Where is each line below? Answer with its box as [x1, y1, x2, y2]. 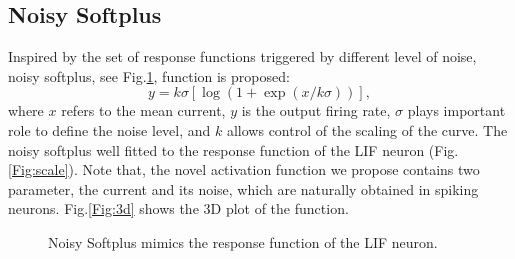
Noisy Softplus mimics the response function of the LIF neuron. [48, 231, 438, 252]
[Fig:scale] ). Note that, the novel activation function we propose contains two [8, 159, 480, 180]
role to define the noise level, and [8, 119, 211, 140]
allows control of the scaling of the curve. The [226, 119, 508, 140]
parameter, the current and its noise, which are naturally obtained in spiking [8, 178, 479, 199]
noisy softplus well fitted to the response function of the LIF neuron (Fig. [8, 139, 459, 160]
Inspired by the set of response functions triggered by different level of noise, [8, 46, 477, 67]
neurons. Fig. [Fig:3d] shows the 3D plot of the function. [8, 198, 349, 219]
